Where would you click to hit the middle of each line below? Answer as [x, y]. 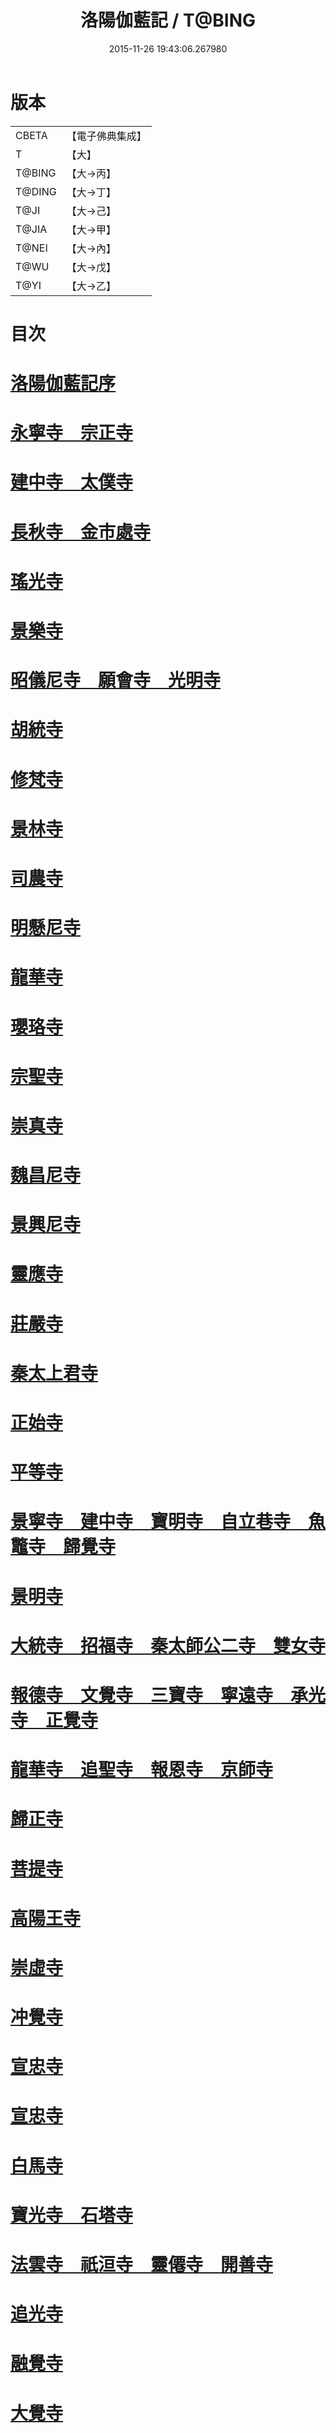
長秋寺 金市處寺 [81, 532]
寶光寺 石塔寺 [72, 2215]
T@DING [36, 191]
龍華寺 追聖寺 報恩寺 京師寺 [142, 1770]
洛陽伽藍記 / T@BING [167, 20]
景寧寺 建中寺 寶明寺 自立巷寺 [151, 1522]
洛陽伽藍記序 [63, 383]
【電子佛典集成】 [106, 136]
